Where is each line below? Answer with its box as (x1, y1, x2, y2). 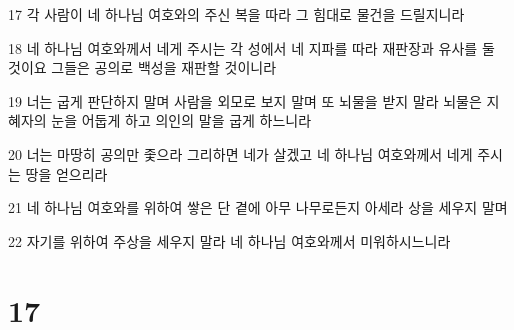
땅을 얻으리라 (25, 163, 108, 184)
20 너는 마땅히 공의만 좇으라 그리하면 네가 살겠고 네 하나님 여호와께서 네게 (8, 143, 473, 164)
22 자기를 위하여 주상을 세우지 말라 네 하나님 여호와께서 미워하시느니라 (8, 230, 451, 251)
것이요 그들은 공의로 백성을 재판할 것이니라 (8, 57, 277, 78)
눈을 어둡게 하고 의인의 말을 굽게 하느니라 (51, 110, 312, 131)
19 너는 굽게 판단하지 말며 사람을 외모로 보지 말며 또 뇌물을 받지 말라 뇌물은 (8, 90, 482, 111)
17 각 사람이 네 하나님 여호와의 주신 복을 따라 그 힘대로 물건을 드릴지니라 (8, 4, 465, 24)
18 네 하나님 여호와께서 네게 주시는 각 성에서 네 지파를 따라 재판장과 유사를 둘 (8, 37, 495, 58)
